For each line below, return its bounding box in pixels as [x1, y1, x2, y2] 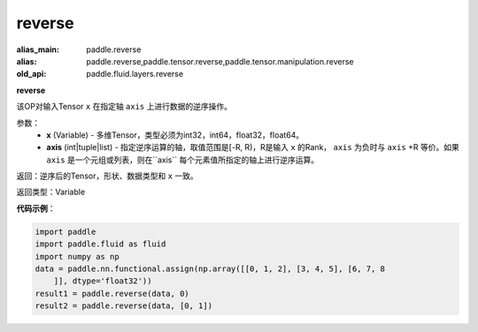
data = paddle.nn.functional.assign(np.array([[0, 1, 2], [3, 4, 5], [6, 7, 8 [35, 264, 385, 274]
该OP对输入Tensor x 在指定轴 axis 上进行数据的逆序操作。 [16, 102, 232, 112]
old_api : [16, 69, 47, 79]
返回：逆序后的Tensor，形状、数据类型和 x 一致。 [16, 170, 198, 181]
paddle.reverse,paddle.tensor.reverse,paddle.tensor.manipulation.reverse [86, 56, 354, 66]
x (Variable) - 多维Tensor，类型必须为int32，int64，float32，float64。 [46, 129, 305, 140]
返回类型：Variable [16, 186, 86, 198]
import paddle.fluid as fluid [35, 239, 166, 249]
